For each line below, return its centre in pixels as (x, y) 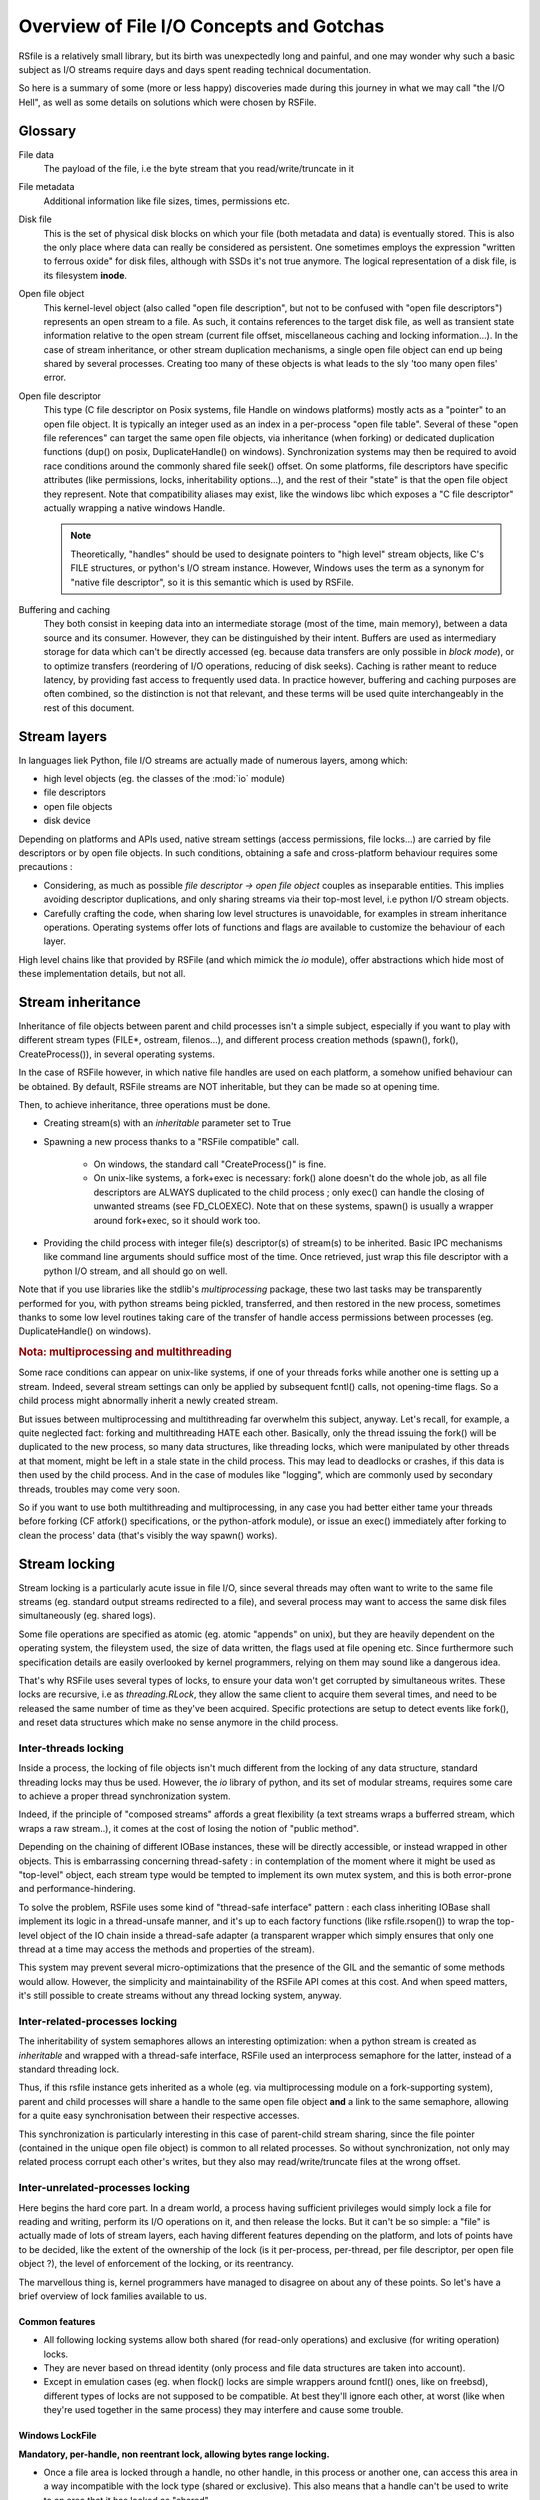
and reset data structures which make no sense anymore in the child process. (178, 1722)
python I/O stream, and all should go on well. (135, 1271)
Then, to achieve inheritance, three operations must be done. (144, 1104)
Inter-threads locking (71, 1748)
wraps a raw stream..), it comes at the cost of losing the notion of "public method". (188, 1828)
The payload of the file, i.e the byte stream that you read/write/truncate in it (199, 169)
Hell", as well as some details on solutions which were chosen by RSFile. (167, 102)
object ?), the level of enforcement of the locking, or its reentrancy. (156, 2264)
